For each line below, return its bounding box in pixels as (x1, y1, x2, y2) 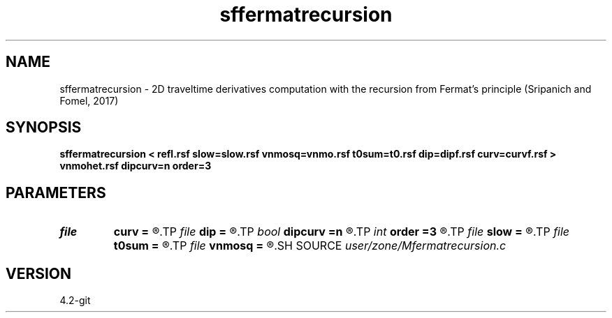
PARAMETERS (6, 183, 106, 202)
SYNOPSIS (6, 119, 82, 137)
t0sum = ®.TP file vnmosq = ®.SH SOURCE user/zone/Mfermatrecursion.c (113, 238, 507, 253)
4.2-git (59, 294, 91, 307)
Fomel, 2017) (59, 94, 119, 107)
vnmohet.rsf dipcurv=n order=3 (59, 160, 212, 172)
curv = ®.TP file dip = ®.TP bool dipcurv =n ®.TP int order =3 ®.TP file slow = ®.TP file (113, 225, 570, 239)
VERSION (6, 264, 72, 282)
